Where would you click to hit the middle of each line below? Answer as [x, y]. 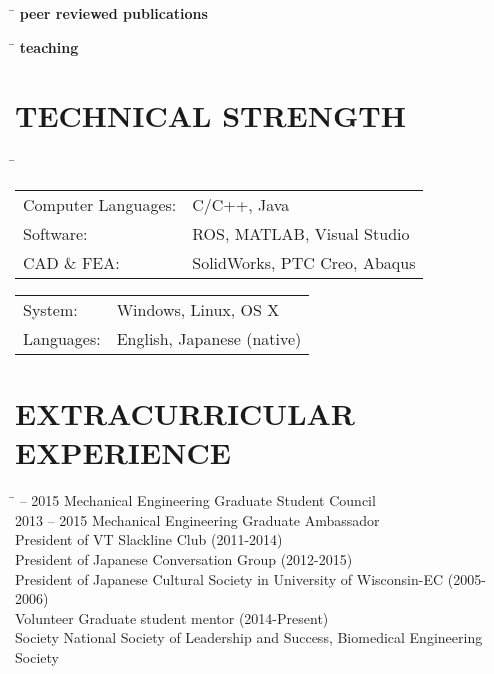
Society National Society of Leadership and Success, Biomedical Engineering [249, 637]
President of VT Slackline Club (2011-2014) [149, 539]
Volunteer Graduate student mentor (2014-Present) [172, 617]
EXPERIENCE [123, 452]
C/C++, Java [241, 204]
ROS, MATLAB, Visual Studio [301, 233]
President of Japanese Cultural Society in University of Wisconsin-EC [229, 578]
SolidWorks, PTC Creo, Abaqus [304, 262]
